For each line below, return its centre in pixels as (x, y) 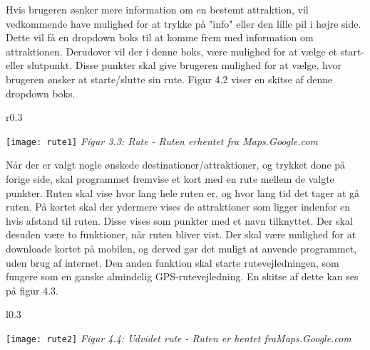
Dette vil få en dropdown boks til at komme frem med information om (160, 37)
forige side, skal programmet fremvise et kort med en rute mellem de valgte (170, 179)
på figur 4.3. (32, 290)
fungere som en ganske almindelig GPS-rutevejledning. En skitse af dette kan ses (182, 276)
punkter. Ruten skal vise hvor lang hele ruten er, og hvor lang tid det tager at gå (183, 192)
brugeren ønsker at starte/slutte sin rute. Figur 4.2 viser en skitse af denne (169, 79)
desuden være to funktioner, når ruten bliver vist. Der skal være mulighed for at (181, 234)
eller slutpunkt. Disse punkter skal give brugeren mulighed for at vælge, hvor (174, 65)
